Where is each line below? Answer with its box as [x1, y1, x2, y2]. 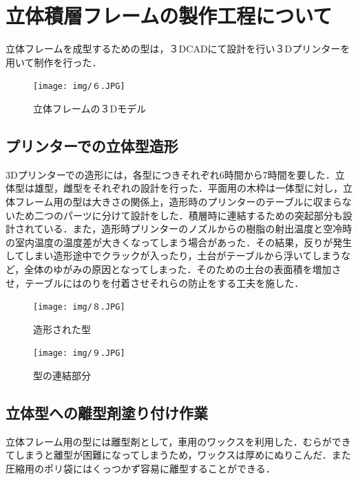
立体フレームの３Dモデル [33, 101, 147, 115]
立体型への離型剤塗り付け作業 [6, 402, 208, 423]
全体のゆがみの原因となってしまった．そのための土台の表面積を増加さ [24, 261, 341, 276]
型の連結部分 [33, 368, 91, 383]
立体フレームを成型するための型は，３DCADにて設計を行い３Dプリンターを [6, 41, 350, 56]
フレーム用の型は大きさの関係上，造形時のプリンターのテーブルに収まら [14, 194, 342, 208]
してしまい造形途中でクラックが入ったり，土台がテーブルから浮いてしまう [6, 248, 341, 263]
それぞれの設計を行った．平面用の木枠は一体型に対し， [92, 181, 343, 195]
